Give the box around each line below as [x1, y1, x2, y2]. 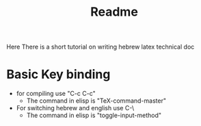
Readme [90, 4, 138, 20]
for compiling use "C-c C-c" [16, 90, 96, 98]
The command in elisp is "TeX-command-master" [26, 97, 167, 105]
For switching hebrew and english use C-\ [16, 104, 135, 112]
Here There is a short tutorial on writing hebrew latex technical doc [6, 42, 195, 51]
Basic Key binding [6, 66, 111, 82]
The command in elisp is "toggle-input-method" [26, 111, 162, 120]
